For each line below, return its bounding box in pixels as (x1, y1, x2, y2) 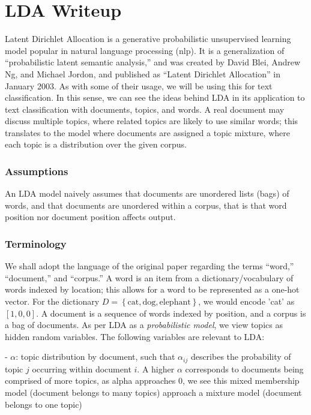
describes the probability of (190, 350, 291, 363)
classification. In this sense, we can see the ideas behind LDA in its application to (5, 91, 305, 104)
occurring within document (32, 362, 131, 375)
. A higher (137, 362, 175, 375)
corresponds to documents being (185, 362, 304, 375)
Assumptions (5, 163, 68, 178)
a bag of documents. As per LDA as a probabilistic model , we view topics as (5, 318, 283, 331)
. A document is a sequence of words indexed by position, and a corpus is (36, 306, 306, 319)
